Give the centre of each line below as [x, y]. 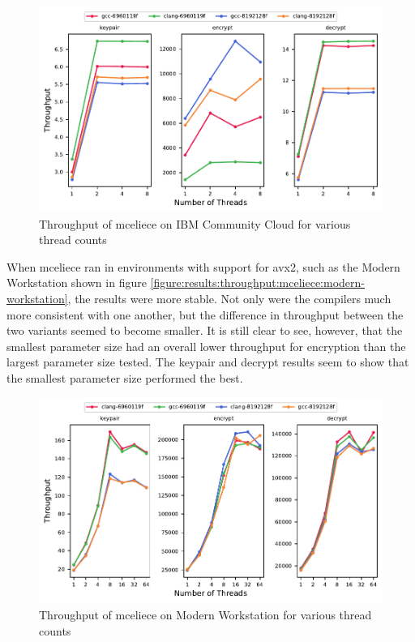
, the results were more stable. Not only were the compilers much [229, 298]
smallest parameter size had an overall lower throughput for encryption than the [206, 346]
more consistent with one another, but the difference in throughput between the [205, 314]
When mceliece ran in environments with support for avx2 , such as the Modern [203, 266]
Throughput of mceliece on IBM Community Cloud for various [195, 223]
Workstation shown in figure [77, 282]
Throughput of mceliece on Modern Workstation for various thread [205, 614]
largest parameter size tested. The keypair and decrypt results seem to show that [208, 362]
